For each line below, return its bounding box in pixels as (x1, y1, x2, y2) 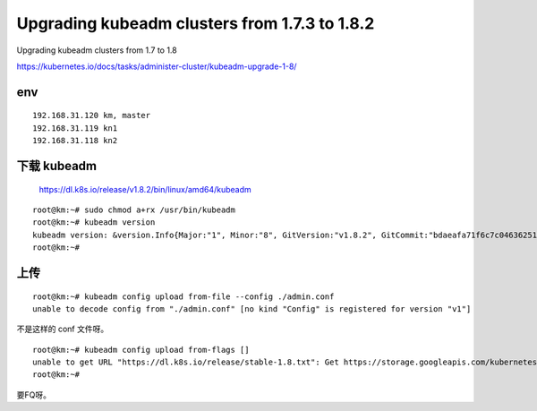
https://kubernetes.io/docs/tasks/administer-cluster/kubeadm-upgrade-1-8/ (16, 61, 297, 72)
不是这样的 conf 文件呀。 (16, 323, 109, 335)
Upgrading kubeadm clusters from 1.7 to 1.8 (16, 45, 178, 56)
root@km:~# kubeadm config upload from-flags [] (32, 345, 250, 355)
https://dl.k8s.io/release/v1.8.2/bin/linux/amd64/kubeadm (38, 184, 252, 194)
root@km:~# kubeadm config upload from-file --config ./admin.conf (32, 291, 335, 302)
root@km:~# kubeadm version (32, 218, 156, 227)
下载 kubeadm (16, 158, 98, 174)
